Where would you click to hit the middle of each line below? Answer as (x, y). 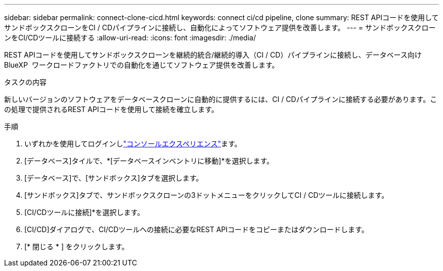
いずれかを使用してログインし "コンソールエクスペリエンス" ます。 (133, 144)
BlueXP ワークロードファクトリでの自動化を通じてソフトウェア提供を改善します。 (142, 65)
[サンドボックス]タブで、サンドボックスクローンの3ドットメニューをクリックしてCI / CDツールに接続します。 (207, 195)
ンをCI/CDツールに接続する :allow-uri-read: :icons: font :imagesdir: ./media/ (130, 38)
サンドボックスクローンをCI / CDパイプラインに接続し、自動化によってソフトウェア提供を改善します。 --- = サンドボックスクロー (220, 28)
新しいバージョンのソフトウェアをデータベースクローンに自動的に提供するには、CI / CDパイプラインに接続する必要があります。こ (221, 99)
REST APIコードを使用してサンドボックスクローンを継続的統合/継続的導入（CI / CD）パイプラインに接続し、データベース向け (213, 55)
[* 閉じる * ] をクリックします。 (77, 247)
